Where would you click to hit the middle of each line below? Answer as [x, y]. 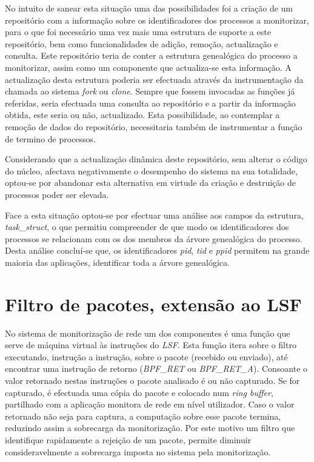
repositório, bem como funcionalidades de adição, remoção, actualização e [142, 43]
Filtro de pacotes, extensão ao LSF [153, 304]
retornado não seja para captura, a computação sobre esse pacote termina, [143, 416]
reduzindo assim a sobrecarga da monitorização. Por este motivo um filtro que [150, 428]
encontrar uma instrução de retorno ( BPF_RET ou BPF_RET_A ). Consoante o [156, 368]
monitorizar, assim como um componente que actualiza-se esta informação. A [148, 67]
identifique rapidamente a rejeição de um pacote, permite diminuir [128, 439]
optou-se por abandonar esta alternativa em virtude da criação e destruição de [150, 183]
